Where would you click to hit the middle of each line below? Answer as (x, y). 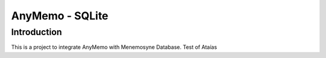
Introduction (37, 32)
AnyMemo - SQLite (60, 16)
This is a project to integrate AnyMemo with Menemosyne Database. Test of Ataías (114, 47)
